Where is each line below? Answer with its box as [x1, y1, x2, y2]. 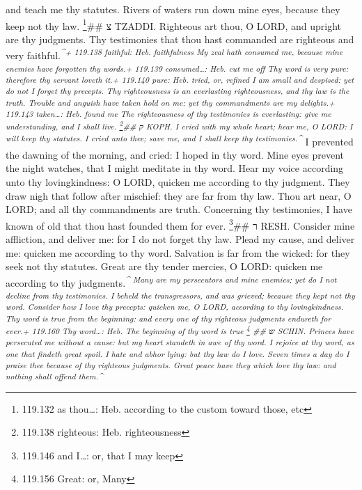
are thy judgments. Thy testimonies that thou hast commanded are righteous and [6, 31, 354, 46]
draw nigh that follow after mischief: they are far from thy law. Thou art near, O [6, 188, 352, 203]
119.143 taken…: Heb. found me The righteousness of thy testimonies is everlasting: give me [6, 108, 331, 119]
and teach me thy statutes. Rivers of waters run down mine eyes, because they [6, 2, 340, 16]
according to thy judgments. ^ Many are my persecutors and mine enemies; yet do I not [6, 273, 337, 290]
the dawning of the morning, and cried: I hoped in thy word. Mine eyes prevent [6, 147, 344, 161]
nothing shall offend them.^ [6, 370, 103, 382]
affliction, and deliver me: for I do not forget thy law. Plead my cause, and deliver [6, 232, 355, 246]
